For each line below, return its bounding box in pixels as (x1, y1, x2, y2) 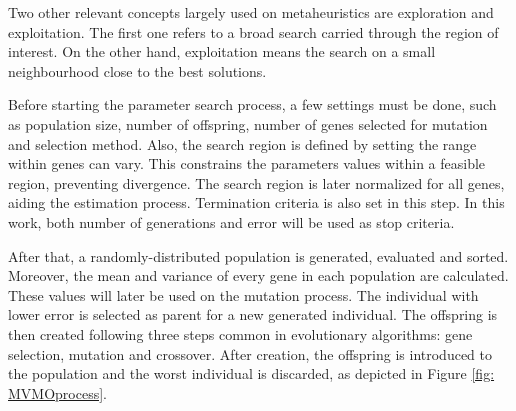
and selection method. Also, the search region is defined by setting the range (8, 133, 477, 154)
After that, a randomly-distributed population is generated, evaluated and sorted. (8, 245, 509, 266)
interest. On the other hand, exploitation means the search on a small (8, 41, 436, 62)
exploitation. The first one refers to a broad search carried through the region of (8, 21, 499, 42)
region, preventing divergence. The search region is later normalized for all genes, (8, 172, 505, 193)
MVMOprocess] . (8, 382, 107, 403)
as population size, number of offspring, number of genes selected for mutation (8, 113, 488, 134)
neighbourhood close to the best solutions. (8, 60, 267, 81)
